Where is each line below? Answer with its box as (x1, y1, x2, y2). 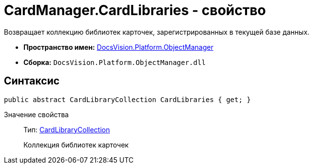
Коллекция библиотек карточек (23, 140, 129, 149)
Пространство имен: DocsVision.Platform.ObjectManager (23, 42, 213, 51)
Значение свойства (4, 110, 69, 119)
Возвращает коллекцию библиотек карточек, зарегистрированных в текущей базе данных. (4, 27, 310, 36)
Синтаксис (4, 75, 60, 87)
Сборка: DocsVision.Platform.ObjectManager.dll (23, 58, 206, 66)
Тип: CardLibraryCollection (23, 125, 110, 134)
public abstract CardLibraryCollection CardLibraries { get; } (4, 95, 251, 104)
